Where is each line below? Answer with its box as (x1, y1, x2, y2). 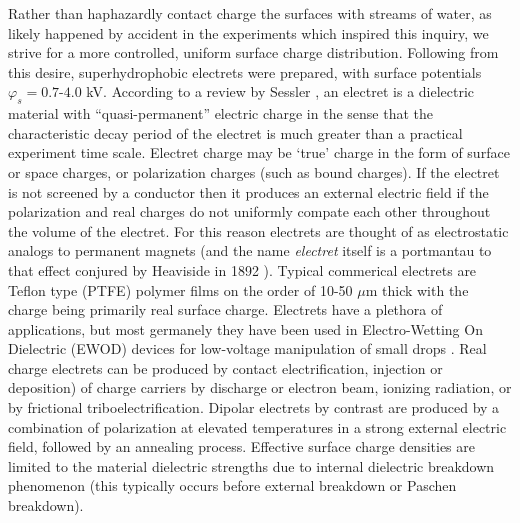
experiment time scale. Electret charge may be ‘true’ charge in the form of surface (8, 142, 510, 163)
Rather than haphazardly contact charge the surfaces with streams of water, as (8, 3, 492, 23)
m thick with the (365, 279, 469, 300)
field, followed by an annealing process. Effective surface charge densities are (8, 436, 475, 457)
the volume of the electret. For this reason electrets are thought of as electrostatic (8, 220, 509, 241)
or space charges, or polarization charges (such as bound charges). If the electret (8, 161, 500, 182)
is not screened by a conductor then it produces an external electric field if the (8, 181, 489, 202)
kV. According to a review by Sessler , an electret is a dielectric (86, 81, 475, 102)
